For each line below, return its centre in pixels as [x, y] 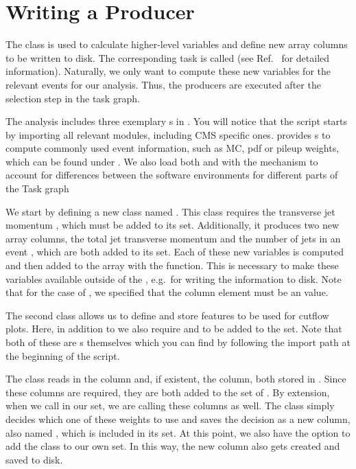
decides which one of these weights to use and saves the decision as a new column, [178, 419]
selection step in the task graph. [73, 98]
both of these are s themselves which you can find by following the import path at [178, 342]
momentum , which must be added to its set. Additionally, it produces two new [173, 225]
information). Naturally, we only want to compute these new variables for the [168, 71]
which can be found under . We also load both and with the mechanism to [162, 161]
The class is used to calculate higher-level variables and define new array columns [177, 44]
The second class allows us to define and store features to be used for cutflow [167, 315]
